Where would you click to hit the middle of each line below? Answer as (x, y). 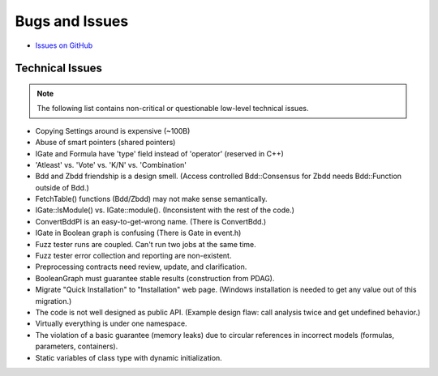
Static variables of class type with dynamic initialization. (129, 357)
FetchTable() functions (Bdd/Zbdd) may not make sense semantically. (151, 199)
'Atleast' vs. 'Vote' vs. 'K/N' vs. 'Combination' (111, 164)
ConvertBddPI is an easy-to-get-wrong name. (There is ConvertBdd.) (151, 221)
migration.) (54, 301)
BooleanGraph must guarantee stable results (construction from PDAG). (155, 278)
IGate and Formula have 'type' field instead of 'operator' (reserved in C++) (159, 153)
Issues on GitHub (64, 45)
